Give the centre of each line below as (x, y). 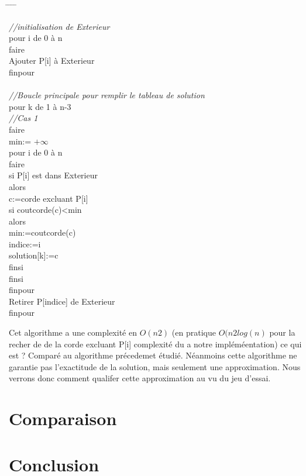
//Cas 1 (23, 118)
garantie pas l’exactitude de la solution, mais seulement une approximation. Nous (155, 366)
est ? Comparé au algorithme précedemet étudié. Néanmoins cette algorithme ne (153, 355)
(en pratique (194, 332)
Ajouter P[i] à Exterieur (52, 61)
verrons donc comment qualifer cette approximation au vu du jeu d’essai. (140, 378)
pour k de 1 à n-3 (40, 106)
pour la (282, 332)
